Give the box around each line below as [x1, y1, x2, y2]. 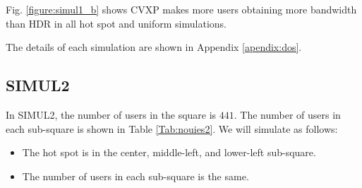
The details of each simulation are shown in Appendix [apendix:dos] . [6, 40, 302, 54]
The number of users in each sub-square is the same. [22, 168, 249, 183]
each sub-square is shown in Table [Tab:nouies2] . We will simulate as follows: [6, 121, 338, 136]
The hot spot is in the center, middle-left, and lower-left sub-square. [22, 145, 316, 160]
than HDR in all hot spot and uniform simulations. [6, 16, 227, 30]
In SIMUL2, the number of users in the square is [6, 107, 217, 122]
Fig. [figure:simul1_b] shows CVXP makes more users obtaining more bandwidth [6, 2, 357, 16]
